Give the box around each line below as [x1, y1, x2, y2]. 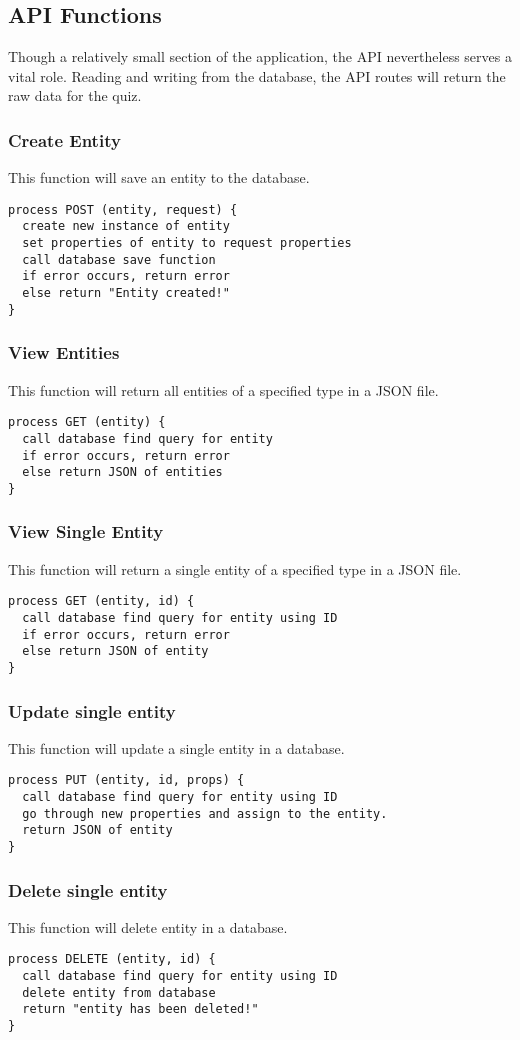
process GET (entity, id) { [8, 594, 195, 609]
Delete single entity [8, 877, 168, 902]
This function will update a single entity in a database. [8, 737, 345, 758]
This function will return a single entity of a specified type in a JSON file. [8, 558, 462, 579]
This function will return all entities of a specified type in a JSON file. [8, 379, 439, 400]
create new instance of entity [22, 219, 230, 234]
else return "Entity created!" [22, 286, 230, 301]
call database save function [22, 252, 216, 267]
